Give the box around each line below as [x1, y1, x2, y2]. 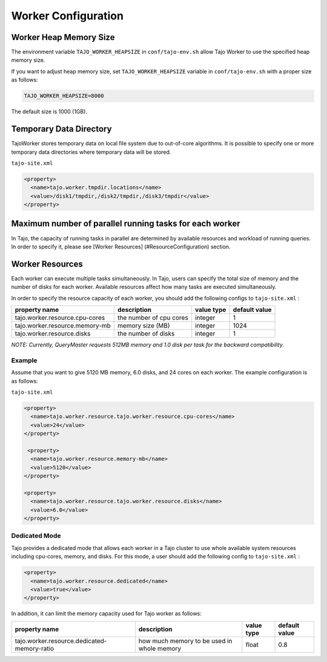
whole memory [138, 644, 182, 652]
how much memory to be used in [138, 637, 233, 645]
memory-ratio [15, 644, 54, 652]
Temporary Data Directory [11, 124, 112, 134]
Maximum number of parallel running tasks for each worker [11, 219, 240, 229]
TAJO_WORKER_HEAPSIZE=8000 [24, 93, 104, 99]
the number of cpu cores [117, 314, 189, 322]
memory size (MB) [117, 322, 170, 330]
